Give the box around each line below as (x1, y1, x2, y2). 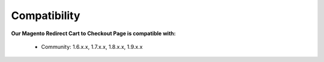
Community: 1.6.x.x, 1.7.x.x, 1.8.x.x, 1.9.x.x (41, 43, 143, 50)
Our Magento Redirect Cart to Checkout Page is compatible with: (11, 30, 176, 37)
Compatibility (11, 9, 80, 22)
